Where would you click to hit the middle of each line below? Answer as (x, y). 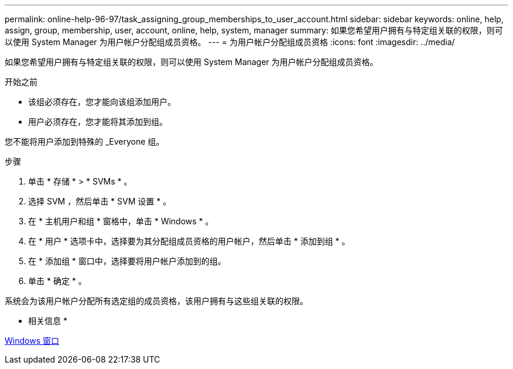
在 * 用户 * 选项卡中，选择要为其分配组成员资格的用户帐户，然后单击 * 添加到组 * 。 (189, 241)
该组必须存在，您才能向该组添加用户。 (102, 102)
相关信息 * (48, 321)
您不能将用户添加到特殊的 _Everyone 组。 (85, 141)
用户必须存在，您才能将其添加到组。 (98, 122)
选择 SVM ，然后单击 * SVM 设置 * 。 (100, 201)
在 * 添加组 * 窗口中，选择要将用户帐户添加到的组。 (127, 261)
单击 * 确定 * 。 (57, 281)
